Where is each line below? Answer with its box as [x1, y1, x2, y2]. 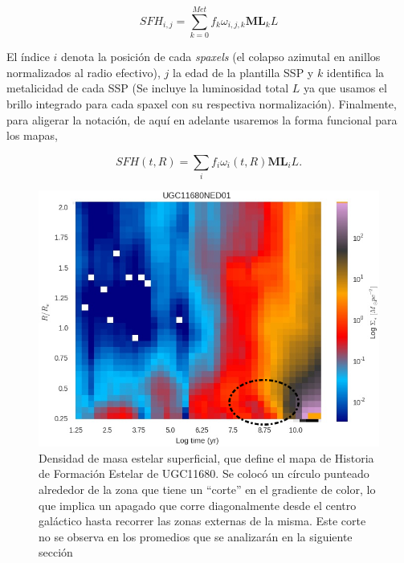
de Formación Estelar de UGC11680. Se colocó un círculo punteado [39, 465, 369, 482]
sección [39, 544, 73, 561]
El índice [6, 48, 50, 65]
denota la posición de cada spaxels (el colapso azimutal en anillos [61, 48, 381, 65]
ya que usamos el [303, 80, 387, 96]
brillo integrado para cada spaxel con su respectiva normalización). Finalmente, [6, 95, 397, 112]
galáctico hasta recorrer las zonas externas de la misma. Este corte [39, 512, 366, 529]
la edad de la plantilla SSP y [172, 63, 314, 80]
